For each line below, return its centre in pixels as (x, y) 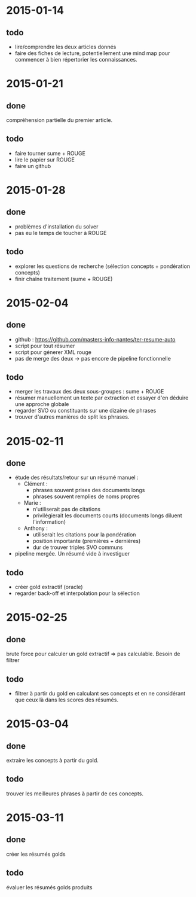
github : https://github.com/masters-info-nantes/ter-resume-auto (95, 339)
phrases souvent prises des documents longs (89, 490)
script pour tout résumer (45, 346)
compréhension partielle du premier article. (59, 120)
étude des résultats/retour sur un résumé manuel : (76, 478)
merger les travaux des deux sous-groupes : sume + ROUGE (89, 392)
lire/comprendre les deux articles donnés (65, 47)
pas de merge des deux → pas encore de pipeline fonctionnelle (93, 358)
